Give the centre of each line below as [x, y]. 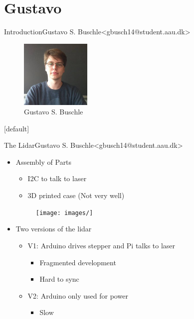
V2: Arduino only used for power [78, 295]
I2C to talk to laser [57, 178]
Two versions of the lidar [54, 229]
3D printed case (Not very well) [76, 195]
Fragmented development [78, 262]
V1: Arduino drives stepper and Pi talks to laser [101, 245]
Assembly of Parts [44, 161]
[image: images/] [64, 213]
